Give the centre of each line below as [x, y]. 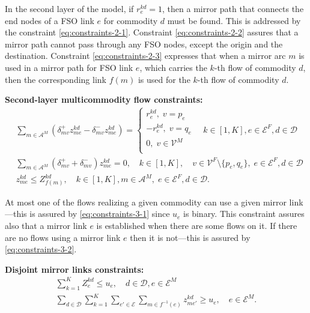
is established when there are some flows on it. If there [197, 225]
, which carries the [173, 67]
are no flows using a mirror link [63, 237]
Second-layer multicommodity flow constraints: [104, 99]
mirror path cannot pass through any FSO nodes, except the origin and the [144, 44]
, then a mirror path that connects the [233, 8]
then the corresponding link [56, 79]
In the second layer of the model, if [69, 8]
